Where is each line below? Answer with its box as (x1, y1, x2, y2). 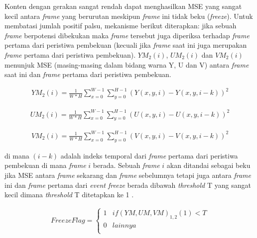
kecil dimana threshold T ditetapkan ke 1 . (4, 189, 134, 200)
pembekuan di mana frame (4, 160, 86, 170)
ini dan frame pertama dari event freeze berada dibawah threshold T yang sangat (4, 179, 251, 190)
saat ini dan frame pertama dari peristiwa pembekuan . (4, 69, 171, 79)
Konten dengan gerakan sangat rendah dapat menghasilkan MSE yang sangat (4, 1, 242, 11)
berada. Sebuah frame (93, 160, 160, 170)
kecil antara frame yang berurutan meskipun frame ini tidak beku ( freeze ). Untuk (4, 10, 253, 21)
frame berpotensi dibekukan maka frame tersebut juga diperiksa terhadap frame (4, 30, 250, 40)
